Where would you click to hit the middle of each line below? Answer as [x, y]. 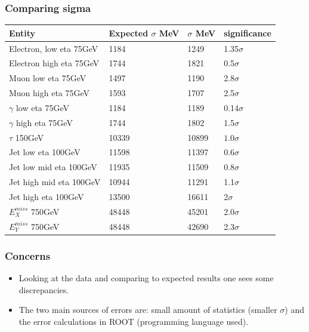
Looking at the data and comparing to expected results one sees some [146, 278]
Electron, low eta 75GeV [54, 48]
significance [248, 33]
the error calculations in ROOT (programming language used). [134, 321]
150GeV [30, 137]
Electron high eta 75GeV [54, 63]
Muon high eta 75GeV [50, 93]
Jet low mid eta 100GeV [53, 167]
